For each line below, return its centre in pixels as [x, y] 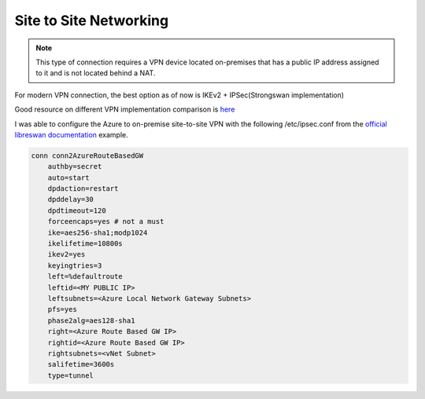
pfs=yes [63, 309]
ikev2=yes [67, 254]
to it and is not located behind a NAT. [96, 73]
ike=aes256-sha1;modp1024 [98, 232]
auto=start [68, 178]
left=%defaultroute [85, 276]
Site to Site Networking [92, 20]
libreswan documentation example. [72, 134]
